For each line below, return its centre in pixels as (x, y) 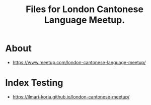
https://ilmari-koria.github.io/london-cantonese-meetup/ (71, 96)
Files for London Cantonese (85, 9)
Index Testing (34, 83)
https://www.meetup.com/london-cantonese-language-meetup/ (79, 62)
